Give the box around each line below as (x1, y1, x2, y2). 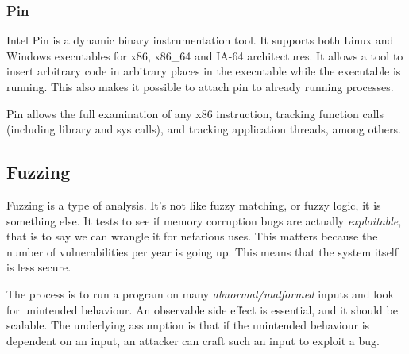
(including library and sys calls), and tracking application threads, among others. (6, 121, 401, 137)
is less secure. (6, 259, 71, 275)
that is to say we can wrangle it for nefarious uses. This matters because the (6, 228, 378, 244)
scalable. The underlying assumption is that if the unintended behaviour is (6, 317, 370, 333)
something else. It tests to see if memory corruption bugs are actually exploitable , (6, 212, 402, 229)
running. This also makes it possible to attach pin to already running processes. (6, 79, 394, 94)
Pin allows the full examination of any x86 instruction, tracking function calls (6, 105, 384, 121)
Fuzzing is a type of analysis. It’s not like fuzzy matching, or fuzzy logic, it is (6, 196, 381, 213)
